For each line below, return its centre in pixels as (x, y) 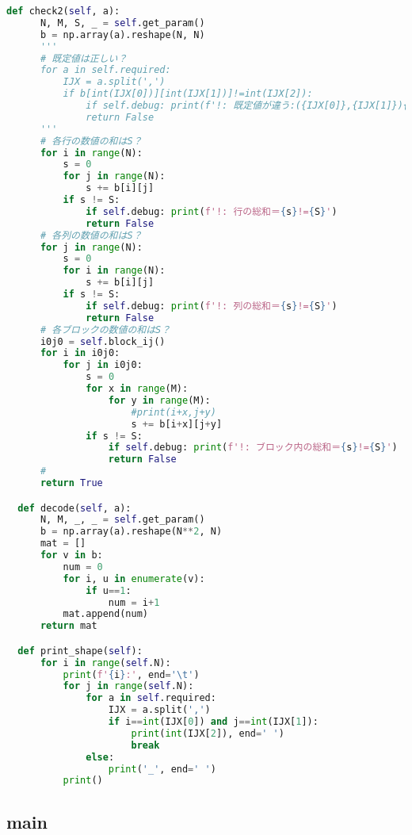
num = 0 (83, 567)
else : (100, 757)
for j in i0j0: (103, 365)
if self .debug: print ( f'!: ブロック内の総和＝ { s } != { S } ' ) (253, 448)
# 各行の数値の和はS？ (91, 141)
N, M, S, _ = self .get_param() (122, 23)
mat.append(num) (105, 614)
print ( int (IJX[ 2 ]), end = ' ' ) (208, 733)
